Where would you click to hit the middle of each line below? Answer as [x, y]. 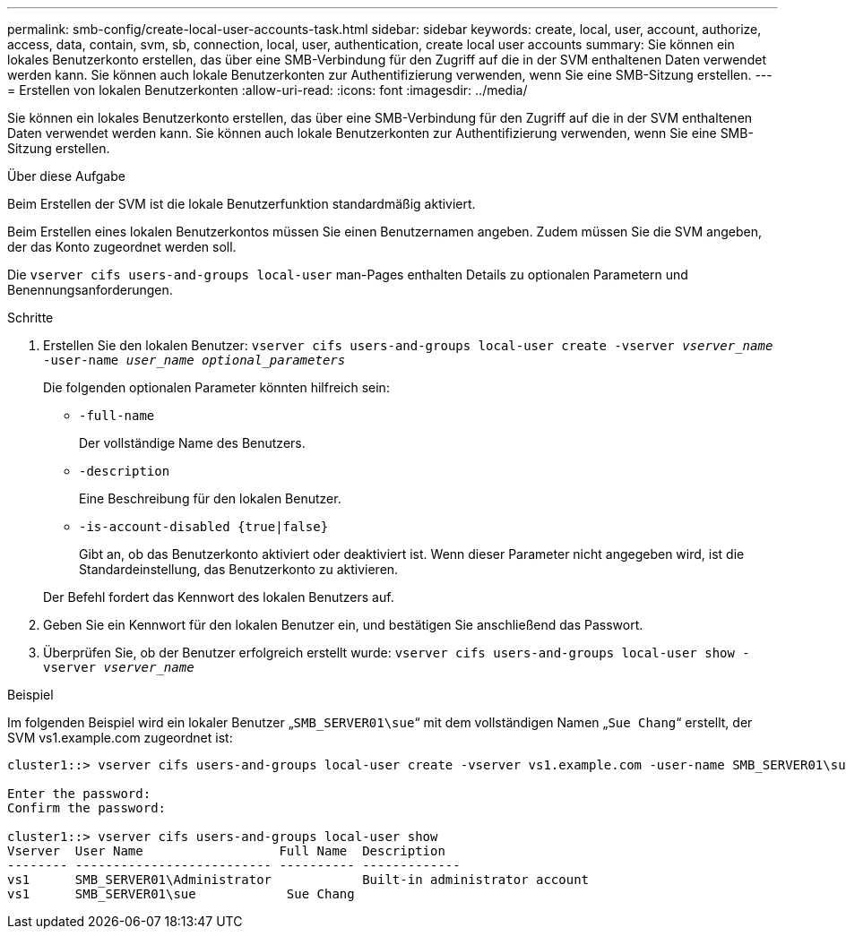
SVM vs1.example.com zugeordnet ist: [120, 738]
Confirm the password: [87, 808]
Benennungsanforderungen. [90, 290]
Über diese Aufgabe [66, 176]
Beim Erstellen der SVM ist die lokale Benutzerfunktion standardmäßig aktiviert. [242, 204]
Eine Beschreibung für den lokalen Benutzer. [210, 498]
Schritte [30, 318]
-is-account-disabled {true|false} [204, 527]
